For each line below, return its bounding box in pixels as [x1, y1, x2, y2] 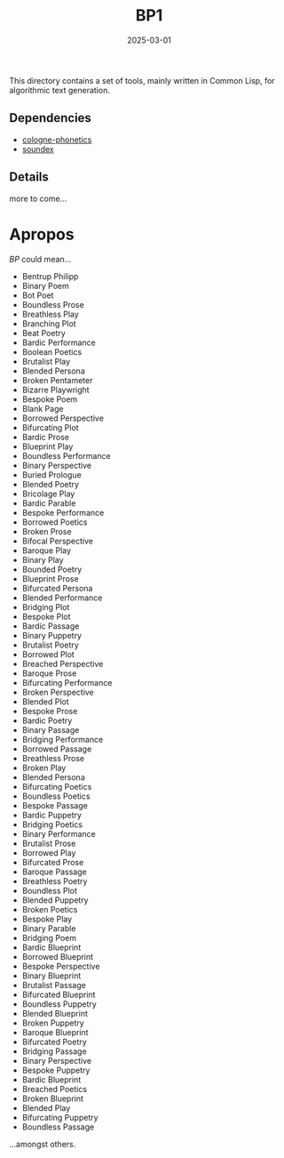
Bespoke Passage [21, 800, 89, 810]
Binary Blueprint [21, 970, 82, 981]
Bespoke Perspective [21, 961, 100, 971]
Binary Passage [21, 724, 80, 735]
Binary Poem [21, 280, 69, 291]
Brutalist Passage [21, 979, 86, 990]
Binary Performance [21, 828, 96, 839]
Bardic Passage [21, 620, 80, 631]
